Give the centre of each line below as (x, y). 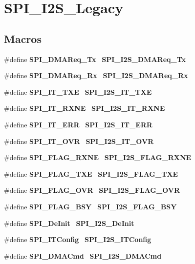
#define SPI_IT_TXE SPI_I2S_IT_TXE (78, 91)
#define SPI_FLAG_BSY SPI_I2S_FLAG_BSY (90, 206)
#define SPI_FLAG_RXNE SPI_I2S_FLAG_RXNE (98, 157)
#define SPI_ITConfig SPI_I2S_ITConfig (78, 239)
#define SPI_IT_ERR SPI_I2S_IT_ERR (78, 124)
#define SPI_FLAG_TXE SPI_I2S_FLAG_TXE (91, 173)
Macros (23, 38)
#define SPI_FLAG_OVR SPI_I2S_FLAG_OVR (92, 190)
